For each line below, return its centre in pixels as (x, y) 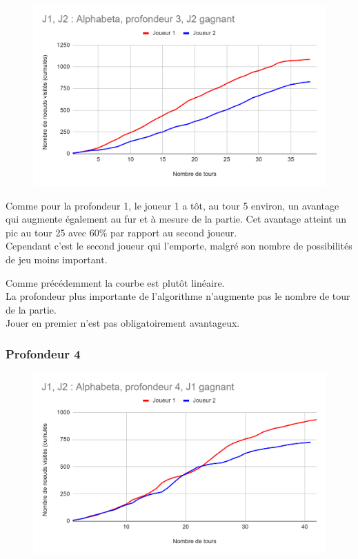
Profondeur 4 (43, 353)
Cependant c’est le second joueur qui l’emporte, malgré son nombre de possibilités (179, 246)
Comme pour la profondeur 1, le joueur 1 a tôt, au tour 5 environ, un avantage (172, 205)
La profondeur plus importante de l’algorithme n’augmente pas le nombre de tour (178, 296)
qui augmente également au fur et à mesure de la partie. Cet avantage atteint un (176, 219)
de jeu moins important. (57, 260)
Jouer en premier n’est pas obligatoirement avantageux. (123, 323)
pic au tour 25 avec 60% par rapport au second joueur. (121, 232)
